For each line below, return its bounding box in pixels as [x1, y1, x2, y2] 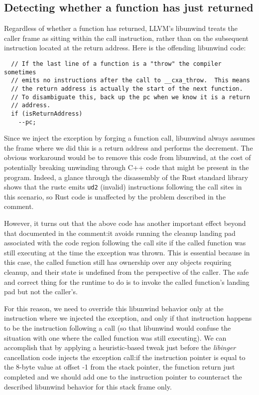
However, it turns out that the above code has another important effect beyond [4, 218, 246, 228]
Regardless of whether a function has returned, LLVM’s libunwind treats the [4, 23, 238, 33]
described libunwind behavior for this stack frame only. [4, 381, 172, 392]
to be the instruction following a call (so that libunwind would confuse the [4, 322, 231, 333]
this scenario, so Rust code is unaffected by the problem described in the [4, 191, 226, 201]
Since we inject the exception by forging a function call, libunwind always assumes [4, 133, 255, 143]
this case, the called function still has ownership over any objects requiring [4, 257, 232, 267]
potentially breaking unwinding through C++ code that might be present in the [4, 162, 249, 173]
